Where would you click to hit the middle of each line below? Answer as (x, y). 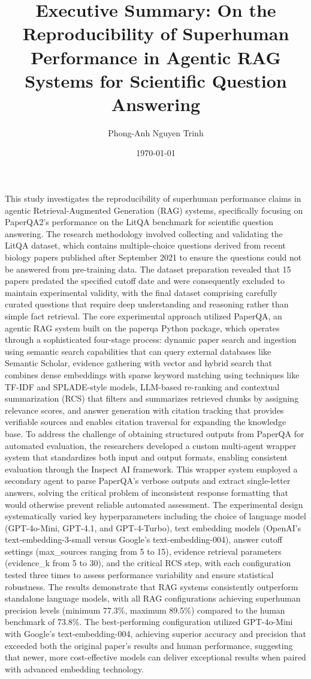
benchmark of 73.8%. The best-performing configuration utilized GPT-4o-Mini (149, 622)
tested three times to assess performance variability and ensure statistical (139, 575)
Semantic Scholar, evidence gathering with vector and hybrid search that (138, 363)
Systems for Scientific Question (156, 80)
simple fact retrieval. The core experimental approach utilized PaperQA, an (144, 316)
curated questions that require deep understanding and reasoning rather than (147, 304)
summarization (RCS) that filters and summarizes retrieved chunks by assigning (152, 398)
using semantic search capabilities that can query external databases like (138, 351)
